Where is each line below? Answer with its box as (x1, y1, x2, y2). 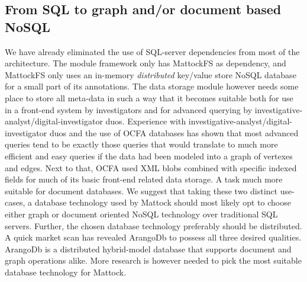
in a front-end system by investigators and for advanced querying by (5, 103, 253, 116)
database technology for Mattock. (5, 265, 127, 278)
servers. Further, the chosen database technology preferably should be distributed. (5, 219, 302, 232)
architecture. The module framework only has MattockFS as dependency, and (5, 57, 286, 69)
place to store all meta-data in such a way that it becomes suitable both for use (5, 91, 293, 104)
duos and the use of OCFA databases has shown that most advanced (49, 126, 299, 139)
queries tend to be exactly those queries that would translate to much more (5, 138, 278, 150)
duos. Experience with (105, 115, 186, 127)
